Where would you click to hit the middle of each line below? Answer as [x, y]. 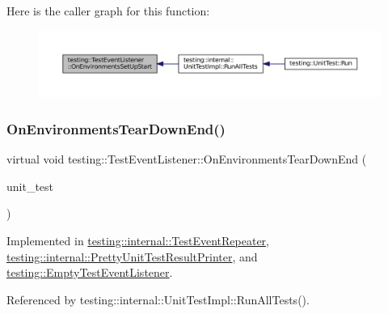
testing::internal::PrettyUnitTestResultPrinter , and [132, 256]
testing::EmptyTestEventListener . [90, 272]
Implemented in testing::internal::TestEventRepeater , [138, 240]
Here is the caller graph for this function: [108, 11]
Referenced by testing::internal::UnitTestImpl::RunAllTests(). [158, 299]
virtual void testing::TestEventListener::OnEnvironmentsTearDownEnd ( [187, 159]
